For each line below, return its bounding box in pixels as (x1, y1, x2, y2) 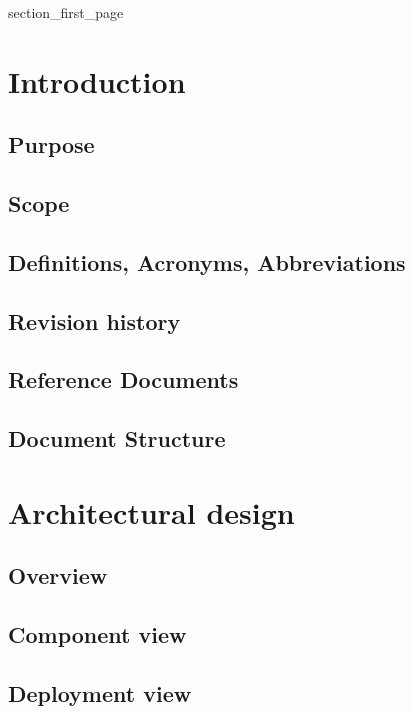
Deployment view (8, 677, 192, 708)
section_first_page (8, 2, 124, 22)
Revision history (8, 305, 181, 336)
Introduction (8, 60, 186, 101)
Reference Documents (8, 364, 239, 395)
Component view (8, 619, 187, 650)
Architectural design (8, 491, 295, 532)
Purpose (8, 129, 95, 160)
